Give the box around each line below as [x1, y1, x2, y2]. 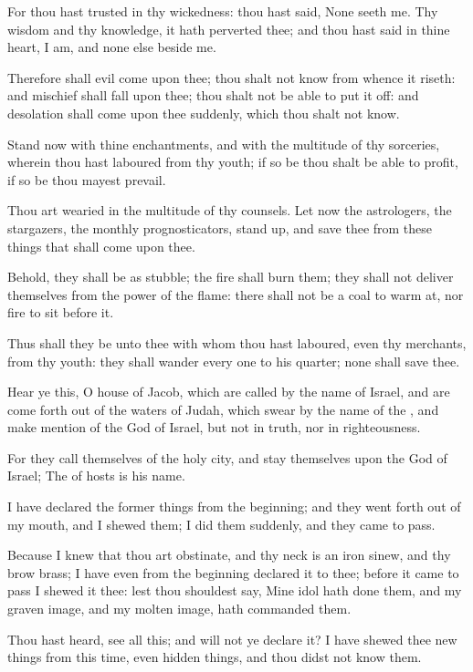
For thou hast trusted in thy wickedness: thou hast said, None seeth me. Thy [7, 2, 438, 20]
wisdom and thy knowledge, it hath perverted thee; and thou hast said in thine [7, 19, 450, 38]
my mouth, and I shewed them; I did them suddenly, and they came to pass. [7, 514, 436, 533]
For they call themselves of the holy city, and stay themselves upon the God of [7, 448, 447, 467]
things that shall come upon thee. [7, 236, 195, 255]
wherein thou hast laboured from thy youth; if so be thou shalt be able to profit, [7, 152, 458, 171]
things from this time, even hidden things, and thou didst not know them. [7, 647, 422, 667]
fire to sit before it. [7, 303, 114, 322]
